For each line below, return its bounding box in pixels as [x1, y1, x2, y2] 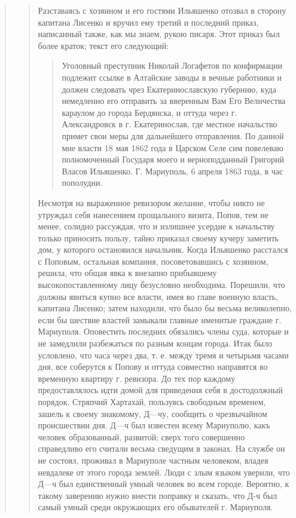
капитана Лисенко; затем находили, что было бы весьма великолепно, [38, 302, 292, 314]
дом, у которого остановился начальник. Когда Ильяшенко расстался [38, 243, 288, 256]
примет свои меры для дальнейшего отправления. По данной [62, 129, 284, 142]
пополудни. [62, 176, 103, 189]
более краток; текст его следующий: [38, 39, 169, 51]
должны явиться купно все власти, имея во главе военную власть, [38, 290, 278, 302]
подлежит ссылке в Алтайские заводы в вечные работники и [62, 71, 282, 83]
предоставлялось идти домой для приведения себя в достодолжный [38, 384, 283, 396]
